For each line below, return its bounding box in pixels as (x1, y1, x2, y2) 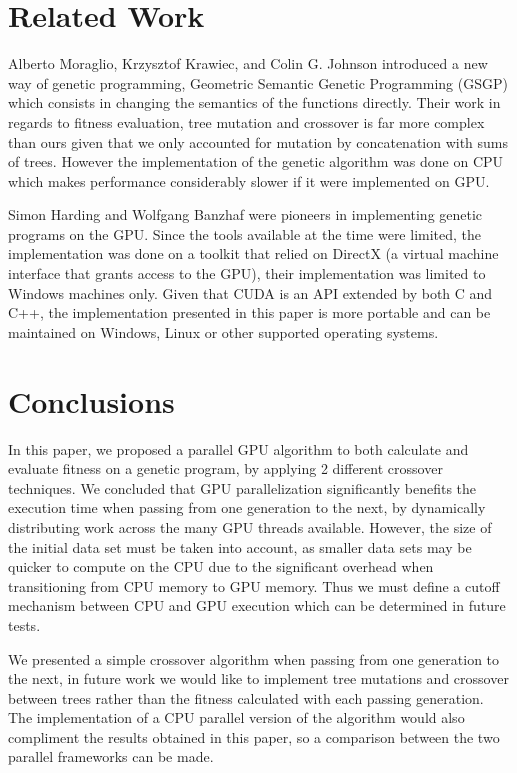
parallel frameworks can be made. (8, 746, 214, 767)
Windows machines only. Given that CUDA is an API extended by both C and (8, 282, 493, 303)
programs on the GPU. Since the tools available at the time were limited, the (8, 223, 482, 244)
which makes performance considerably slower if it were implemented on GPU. (8, 170, 490, 191)
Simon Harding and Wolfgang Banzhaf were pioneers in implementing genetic (8, 204, 483, 225)
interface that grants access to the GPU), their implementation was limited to (8, 263, 486, 284)
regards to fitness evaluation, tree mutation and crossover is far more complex (8, 111, 485, 132)
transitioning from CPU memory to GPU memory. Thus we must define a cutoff (8, 575, 500, 596)
